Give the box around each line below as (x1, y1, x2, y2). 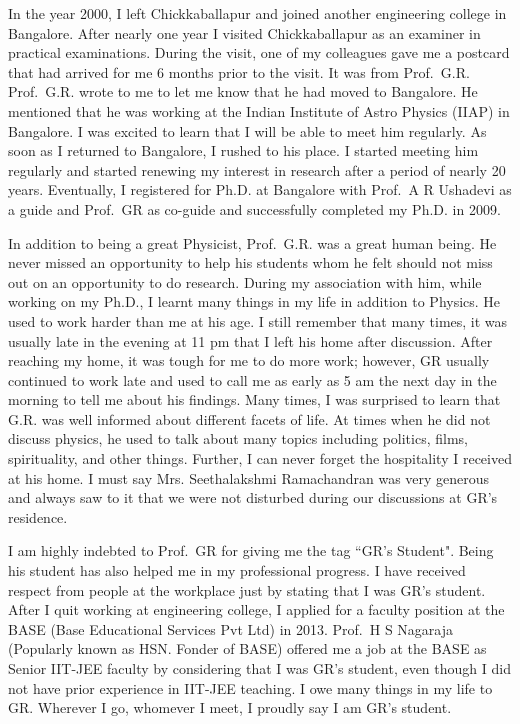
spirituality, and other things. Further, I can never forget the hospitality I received (8, 448, 512, 469)
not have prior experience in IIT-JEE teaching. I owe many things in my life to (8, 677, 493, 698)
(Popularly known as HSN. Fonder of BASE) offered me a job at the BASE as (8, 638, 487, 659)
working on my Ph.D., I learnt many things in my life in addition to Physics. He (8, 291, 501, 312)
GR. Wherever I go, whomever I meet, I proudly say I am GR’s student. (8, 697, 452, 718)
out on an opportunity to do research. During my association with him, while (8, 271, 482, 292)
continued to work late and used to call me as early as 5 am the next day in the (8, 369, 497, 390)
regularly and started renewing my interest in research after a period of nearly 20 (8, 159, 506, 180)
